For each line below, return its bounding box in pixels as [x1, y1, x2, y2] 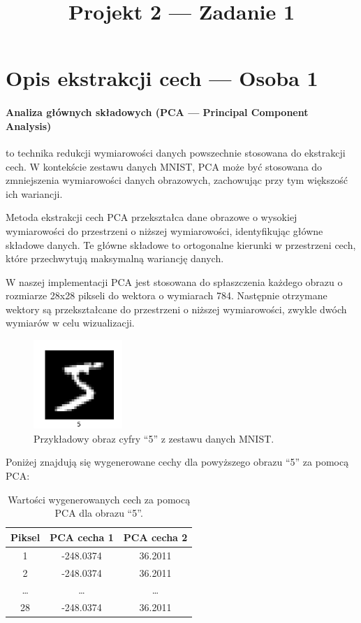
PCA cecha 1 [50, 529, 114, 544]
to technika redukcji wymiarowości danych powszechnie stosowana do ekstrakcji [6, 145, 346, 159]
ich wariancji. [6, 186, 63, 201]
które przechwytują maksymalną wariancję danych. [6, 251, 224, 266]
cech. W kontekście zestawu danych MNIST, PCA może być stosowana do [6, 159, 323, 173]
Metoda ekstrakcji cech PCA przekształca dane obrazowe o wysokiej [6, 210, 297, 224]
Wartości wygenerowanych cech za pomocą [8, 492, 191, 506]
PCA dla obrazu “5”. [54, 506, 143, 520]
